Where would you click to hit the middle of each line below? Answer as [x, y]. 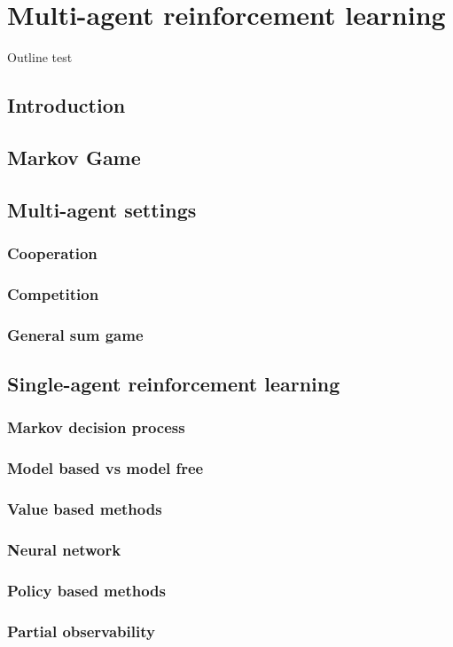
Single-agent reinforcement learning [174, 383]
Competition [53, 293]
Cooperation [52, 252]
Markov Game [74, 157]
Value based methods [85, 508]
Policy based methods [86, 590]
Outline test [40, 57]
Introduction [66, 105]
